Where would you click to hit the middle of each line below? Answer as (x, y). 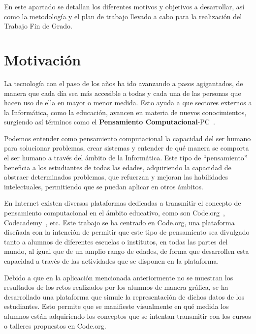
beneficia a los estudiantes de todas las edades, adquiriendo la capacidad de (118, 167)
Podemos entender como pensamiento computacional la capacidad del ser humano (128, 138)
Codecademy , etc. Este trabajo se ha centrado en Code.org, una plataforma (119, 222)
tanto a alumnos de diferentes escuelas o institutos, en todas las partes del (116, 241)
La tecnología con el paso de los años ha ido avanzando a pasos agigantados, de (124, 83)
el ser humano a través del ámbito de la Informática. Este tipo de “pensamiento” (126, 158)
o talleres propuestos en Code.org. (55, 325)
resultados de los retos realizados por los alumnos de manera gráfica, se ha (116, 287)
